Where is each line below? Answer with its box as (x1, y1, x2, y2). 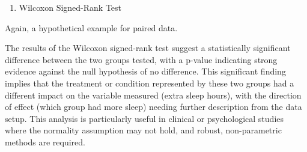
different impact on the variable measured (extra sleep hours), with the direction (5, 88, 302, 101)
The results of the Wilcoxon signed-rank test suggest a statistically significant (5, 41, 291, 54)
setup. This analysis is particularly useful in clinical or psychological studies (5, 112, 284, 124)
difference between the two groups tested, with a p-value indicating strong (5, 53, 278, 65)
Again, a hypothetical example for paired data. (5, 21, 178, 34)
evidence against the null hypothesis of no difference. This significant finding (5, 65, 286, 78)
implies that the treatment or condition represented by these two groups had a (5, 76, 294, 89)
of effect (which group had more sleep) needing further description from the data (5, 100, 302, 113)
